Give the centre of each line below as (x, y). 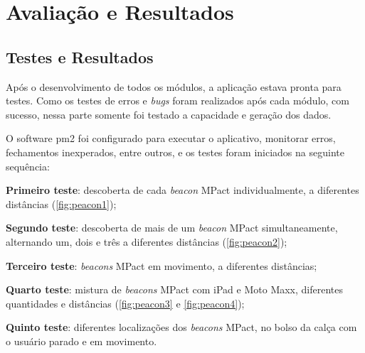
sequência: (28, 166)
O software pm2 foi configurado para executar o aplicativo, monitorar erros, (171, 138)
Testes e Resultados (80, 56)
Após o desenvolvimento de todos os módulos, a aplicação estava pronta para (174, 86)
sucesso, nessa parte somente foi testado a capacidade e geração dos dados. (169, 114)
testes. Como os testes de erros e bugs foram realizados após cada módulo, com (178, 101)
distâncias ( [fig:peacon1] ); (61, 203)
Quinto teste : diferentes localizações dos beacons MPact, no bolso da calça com (181, 327)
